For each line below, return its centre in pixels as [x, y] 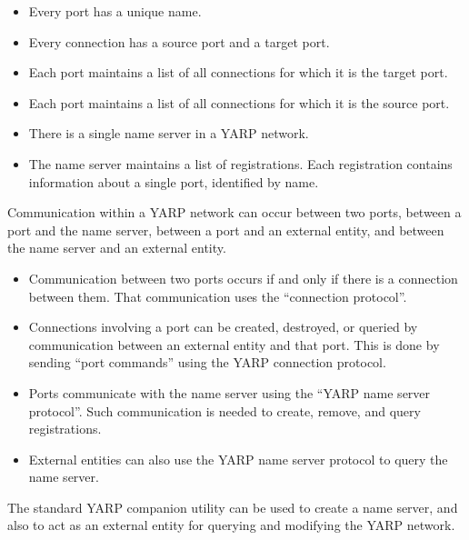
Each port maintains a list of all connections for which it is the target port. [238, 72]
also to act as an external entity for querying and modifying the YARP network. [231, 525]
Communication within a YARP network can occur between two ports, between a [234, 212]
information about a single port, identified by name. [174, 181]
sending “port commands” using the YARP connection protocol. [207, 362]
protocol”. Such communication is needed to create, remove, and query [225, 410]
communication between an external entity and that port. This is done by [234, 344]
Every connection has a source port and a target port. [179, 41]
